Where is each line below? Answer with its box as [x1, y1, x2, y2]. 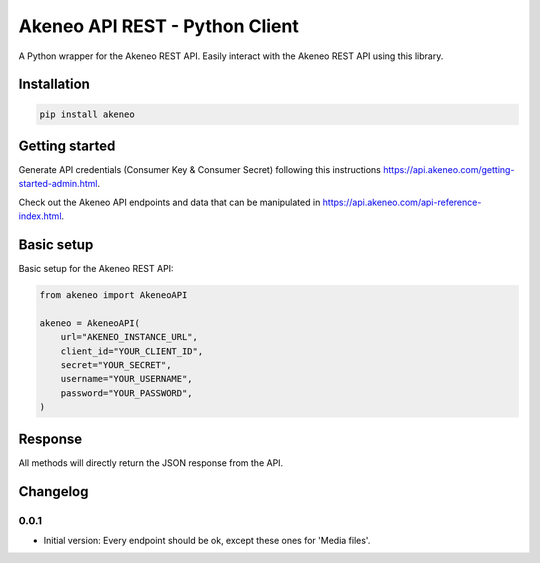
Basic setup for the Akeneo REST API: [18, 263, 174, 275]
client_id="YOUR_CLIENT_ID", [60, 345, 204, 357]
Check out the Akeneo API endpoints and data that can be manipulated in [18, 196, 321, 208]
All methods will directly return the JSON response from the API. [18, 456, 284, 469]
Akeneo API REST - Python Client [18, 15, 299, 37]
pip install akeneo [39, 108, 135, 120]
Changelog [18, 483, 89, 500]
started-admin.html [18, 178, 98, 190]
